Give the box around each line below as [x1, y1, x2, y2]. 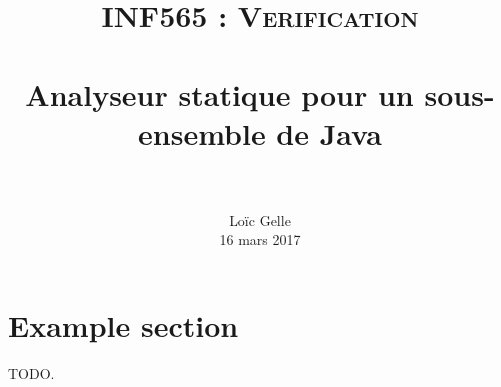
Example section [8, 305, 239, 346]
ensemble [138, 112, 266, 153]
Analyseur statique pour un [25, 73, 414, 114]
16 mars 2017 [219, 229, 301, 250]
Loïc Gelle [229, 209, 291, 230]
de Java [276, 112, 382, 153]
